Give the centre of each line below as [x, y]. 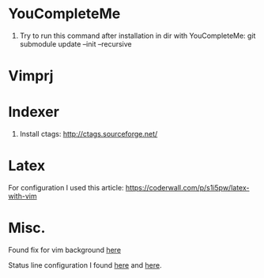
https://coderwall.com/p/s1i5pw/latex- [187, 188]
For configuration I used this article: [66, 188]
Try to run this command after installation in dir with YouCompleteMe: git [138, 36]
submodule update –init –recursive [75, 43]
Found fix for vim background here [64, 250]
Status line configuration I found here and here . [85, 265]
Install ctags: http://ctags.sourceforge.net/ [89, 134]
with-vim [23, 196]
